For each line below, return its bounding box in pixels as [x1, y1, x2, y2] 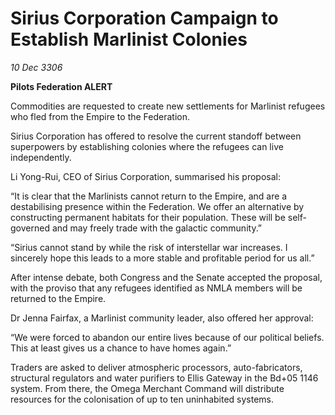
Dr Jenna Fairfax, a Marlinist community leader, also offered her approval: [10, 312, 314, 324]
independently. [10, 151, 72, 163]
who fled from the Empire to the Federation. [10, 110, 191, 122]
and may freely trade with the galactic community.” [51, 222, 263, 234]
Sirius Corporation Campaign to [10, 7, 279, 30]
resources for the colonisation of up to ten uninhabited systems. [10, 393, 275, 405]
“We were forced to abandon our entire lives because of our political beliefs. [10, 331, 325, 343]
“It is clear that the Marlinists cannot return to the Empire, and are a [10, 190, 288, 202]
